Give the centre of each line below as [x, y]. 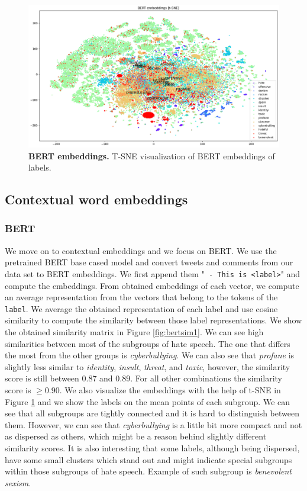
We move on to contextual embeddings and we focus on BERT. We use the [141, 250]
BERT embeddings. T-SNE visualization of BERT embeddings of [152, 155]
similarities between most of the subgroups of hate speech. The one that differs [148, 343]
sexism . [18, 482]
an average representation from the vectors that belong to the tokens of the [141, 297]
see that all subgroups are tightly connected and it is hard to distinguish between [152, 413]
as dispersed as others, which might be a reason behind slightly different [136, 436]
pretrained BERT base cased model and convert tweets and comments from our [149, 262]
